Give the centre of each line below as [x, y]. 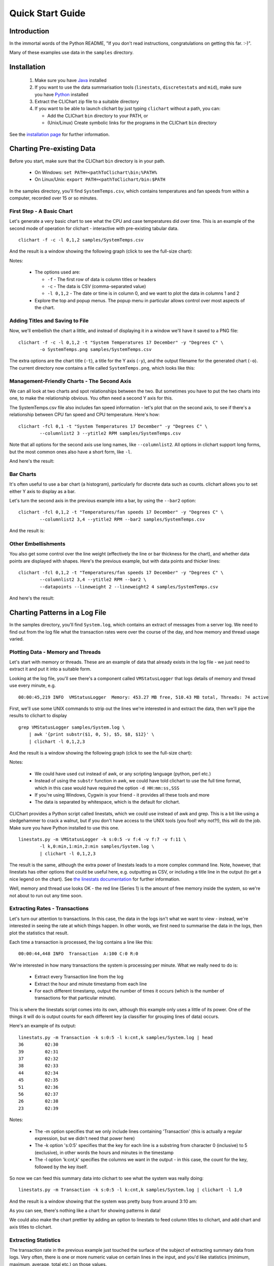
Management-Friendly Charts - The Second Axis [70, 381]
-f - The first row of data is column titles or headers [102, 279]
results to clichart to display [38, 716]
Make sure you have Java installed [71, 80]
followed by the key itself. [61, 1167]
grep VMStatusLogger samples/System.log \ [72, 727]
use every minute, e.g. [33, 686]
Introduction [29, 31]
